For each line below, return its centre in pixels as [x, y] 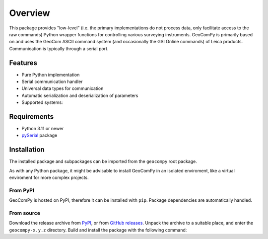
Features [23, 63]
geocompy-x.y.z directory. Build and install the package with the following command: [98, 230]
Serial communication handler [52, 81]
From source [25, 213]
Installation [27, 150]
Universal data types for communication [63, 88]
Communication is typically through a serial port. [59, 48]
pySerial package [39, 135]
